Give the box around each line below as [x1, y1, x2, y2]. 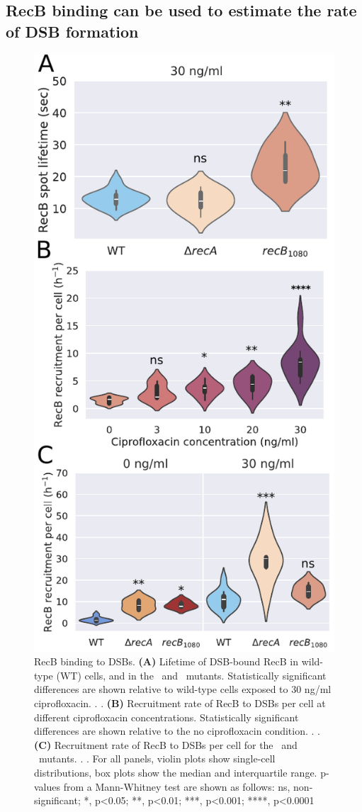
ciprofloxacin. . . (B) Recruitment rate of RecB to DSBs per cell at [34, 696, 326, 711]
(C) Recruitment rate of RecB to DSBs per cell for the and [34, 737, 298, 752]
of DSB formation [6, 20, 139, 42]
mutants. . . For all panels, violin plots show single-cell [38, 751, 276, 766]
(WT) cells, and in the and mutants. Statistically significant [56, 667, 327, 682]
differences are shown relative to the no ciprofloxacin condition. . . [34, 723, 320, 738]
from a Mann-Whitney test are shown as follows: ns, [63, 779, 290, 794]
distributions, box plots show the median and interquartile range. [34, 765, 317, 779]
